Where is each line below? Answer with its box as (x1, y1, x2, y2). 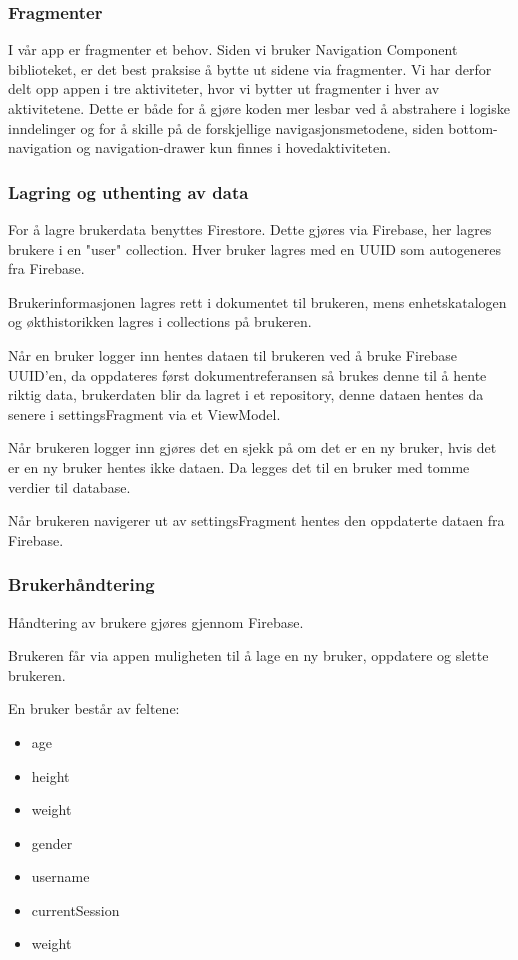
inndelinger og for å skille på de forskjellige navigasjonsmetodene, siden (8, 117, 444, 138)
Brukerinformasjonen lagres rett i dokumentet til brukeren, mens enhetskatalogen (8, 291, 507, 312)
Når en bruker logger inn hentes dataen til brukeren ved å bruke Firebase (8, 344, 458, 365)
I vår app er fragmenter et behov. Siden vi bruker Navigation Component (8, 39, 458, 60)
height (31, 765, 70, 786)
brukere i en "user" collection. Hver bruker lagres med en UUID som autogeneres (8, 238, 502, 259)
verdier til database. (8, 476, 131, 497)
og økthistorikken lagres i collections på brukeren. (8, 311, 312, 332)
